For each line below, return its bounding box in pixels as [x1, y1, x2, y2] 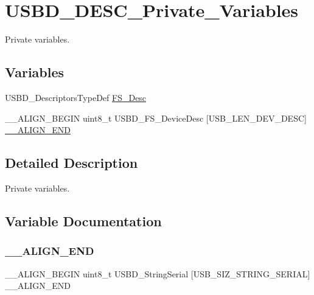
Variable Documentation [5, 211, 162, 230]
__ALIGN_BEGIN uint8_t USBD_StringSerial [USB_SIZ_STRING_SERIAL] [5, 267, 310, 280]
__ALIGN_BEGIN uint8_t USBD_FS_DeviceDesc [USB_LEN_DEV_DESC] [5, 111, 307, 124]
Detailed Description [5, 153, 138, 172]
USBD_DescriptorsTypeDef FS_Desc [5, 91, 147, 103]
